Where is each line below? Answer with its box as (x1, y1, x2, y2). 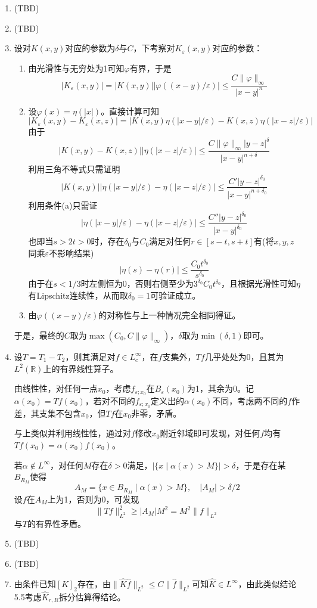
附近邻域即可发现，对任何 (160, 427, 260, 439)
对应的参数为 (65, 42, 116, 54)
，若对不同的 (85, 394, 135, 407)
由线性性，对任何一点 (14, 382, 98, 395)
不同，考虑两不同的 (212, 394, 288, 407)
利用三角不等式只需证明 (28, 163, 120, 175)
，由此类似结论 (238, 577, 297, 590)
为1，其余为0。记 (187, 382, 254, 395)
